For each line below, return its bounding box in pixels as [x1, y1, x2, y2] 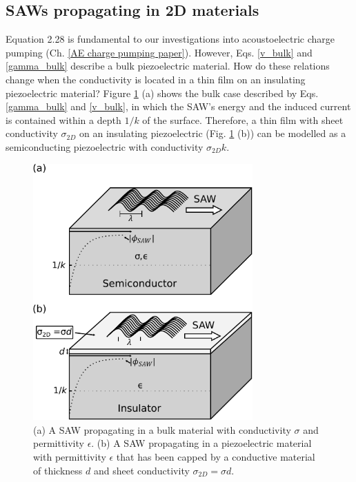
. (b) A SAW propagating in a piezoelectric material [91, 436, 312, 450]
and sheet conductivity [93, 463, 190, 477]
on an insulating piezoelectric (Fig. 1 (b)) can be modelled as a [79, 126, 346, 140]
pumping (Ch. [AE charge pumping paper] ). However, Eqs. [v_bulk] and [6, 45, 313, 59]
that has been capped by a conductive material [116, 449, 315, 463]
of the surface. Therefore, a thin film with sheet [142, 112, 344, 127]
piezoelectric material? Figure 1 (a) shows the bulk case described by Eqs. [6, 85, 319, 100]
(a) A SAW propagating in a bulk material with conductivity [33, 422, 291, 437]
